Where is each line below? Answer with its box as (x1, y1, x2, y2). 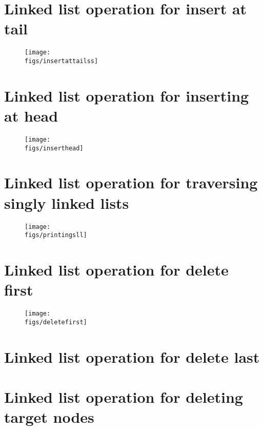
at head (4, 105, 58, 126)
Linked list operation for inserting (4, 85, 249, 106)
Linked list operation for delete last (4, 346, 260, 367)
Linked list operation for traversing (4, 172, 258, 193)
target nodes (4, 406, 94, 427)
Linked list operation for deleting (4, 386, 243, 407)
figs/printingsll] (25, 231, 87, 239)
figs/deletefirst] (25, 318, 87, 326)
